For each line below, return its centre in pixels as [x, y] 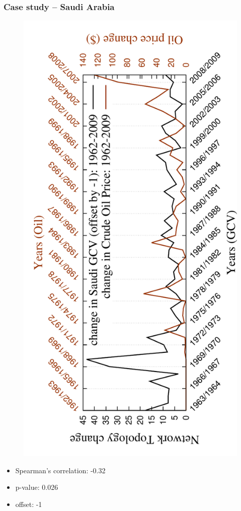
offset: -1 [29, 504]
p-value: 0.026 [37, 487]
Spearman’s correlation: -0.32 [60, 470]
